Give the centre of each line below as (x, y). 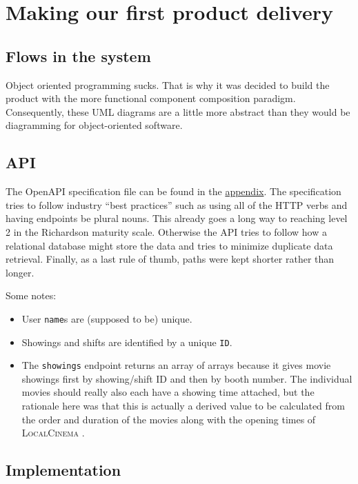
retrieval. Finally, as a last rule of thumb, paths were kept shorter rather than (170, 259)
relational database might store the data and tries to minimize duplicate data (169, 245)
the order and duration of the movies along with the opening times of (169, 419)
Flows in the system (78, 56)
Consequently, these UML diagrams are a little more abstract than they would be (178, 111)
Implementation (63, 470)
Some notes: (31, 295)
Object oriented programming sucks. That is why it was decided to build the (168, 84)
